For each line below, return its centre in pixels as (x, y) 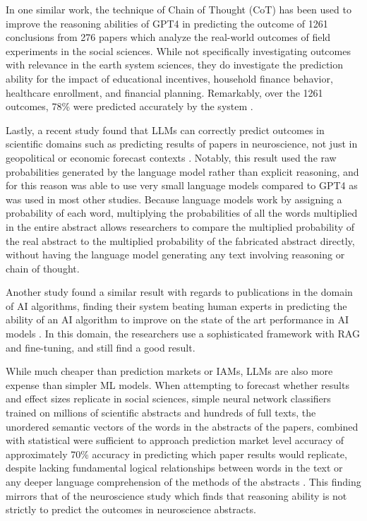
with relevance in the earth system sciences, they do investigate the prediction (175, 65)
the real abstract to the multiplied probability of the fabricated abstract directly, (180, 240)
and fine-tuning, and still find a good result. (101, 347)
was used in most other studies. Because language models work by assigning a (174, 199)
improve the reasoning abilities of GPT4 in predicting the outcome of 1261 (167, 23)
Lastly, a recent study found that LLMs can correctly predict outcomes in (165, 130)
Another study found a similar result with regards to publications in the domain (179, 292)
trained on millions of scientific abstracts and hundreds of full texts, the (161, 413)
